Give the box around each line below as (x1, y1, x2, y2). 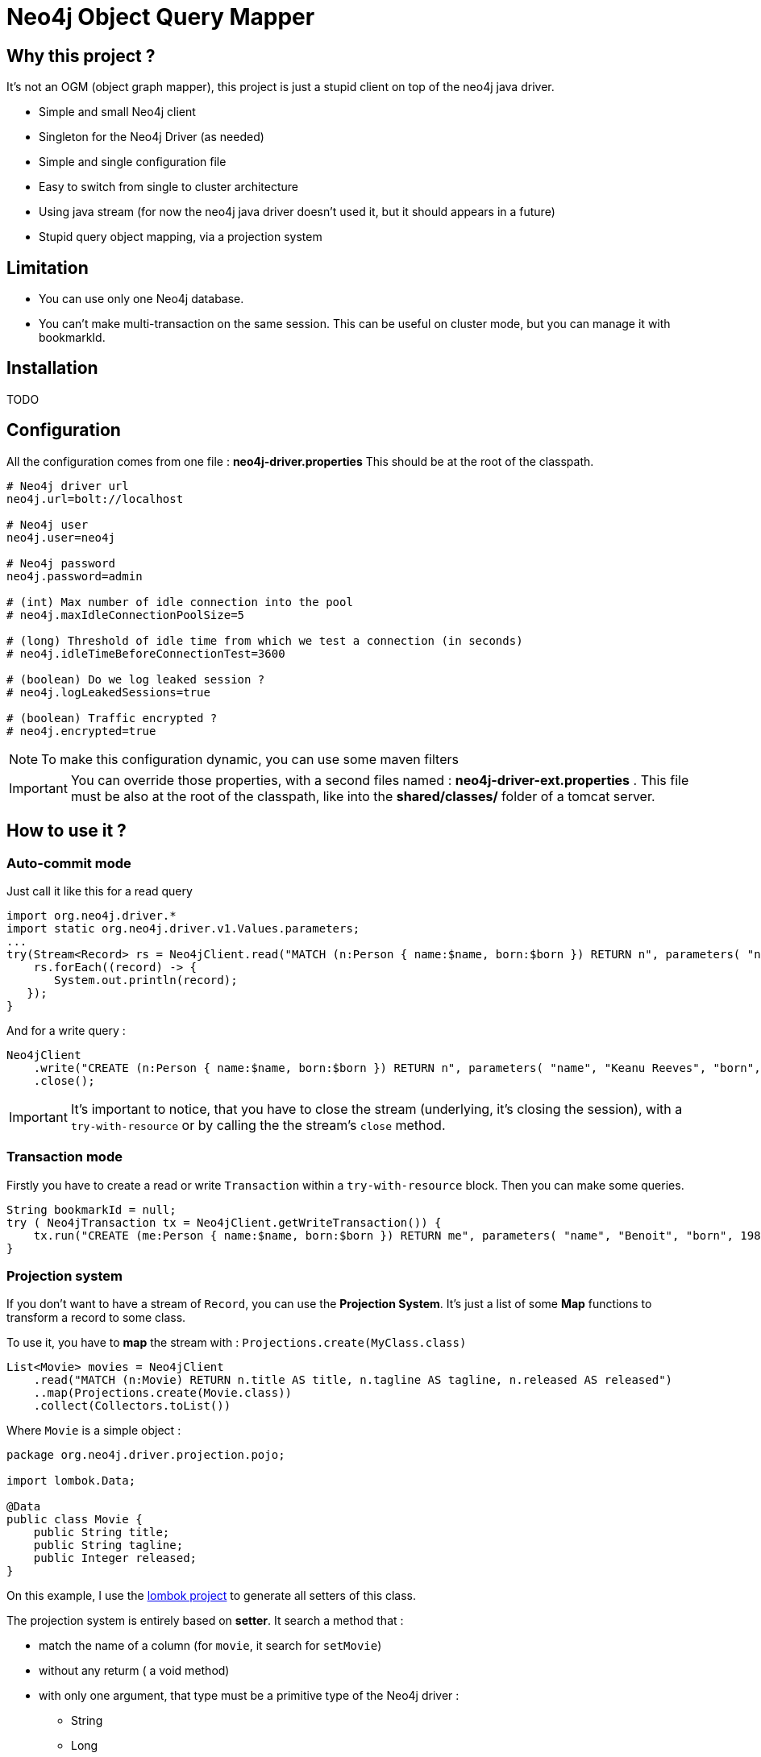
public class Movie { (6, 1513, 143, 1526)
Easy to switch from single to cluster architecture (39, 180, 298, 194)
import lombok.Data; (6, 1474, 136, 1488)
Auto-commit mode (6, 854, 131, 871)
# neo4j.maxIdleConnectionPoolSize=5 (6, 608, 245, 621)
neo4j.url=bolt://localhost (6, 492, 184, 505)
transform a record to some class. (6, 1310, 186, 1325)
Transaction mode (6, 1148, 123, 1165)
